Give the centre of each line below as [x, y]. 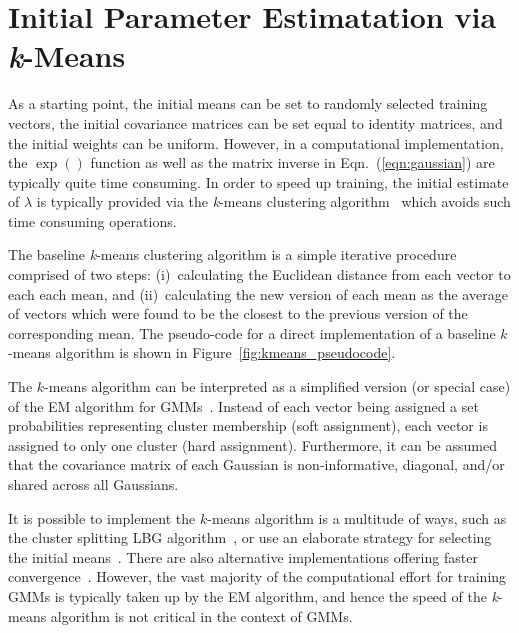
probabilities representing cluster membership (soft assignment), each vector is [248, 425]
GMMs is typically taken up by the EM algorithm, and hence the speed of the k [253, 595]
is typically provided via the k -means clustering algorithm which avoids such [273, 201]
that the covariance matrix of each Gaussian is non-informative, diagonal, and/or [256, 464]
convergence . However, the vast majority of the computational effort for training [257, 576]
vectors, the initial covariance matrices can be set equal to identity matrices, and [255, 122]
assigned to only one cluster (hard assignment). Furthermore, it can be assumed [252, 444]
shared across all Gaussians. [93, 484]
